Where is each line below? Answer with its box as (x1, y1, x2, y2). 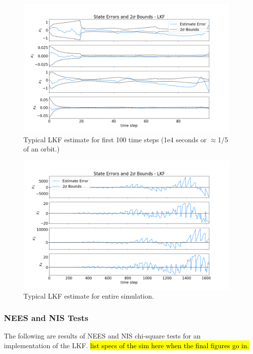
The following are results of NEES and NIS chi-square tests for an (4, 331, 201, 341)
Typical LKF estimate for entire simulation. (23, 291, 154, 301)
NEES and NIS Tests (4, 311, 89, 323)
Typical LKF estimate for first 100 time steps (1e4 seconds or (23, 134, 207, 144)
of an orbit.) (23, 144, 60, 154)
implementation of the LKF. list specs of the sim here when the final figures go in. (4, 340, 249, 350)
